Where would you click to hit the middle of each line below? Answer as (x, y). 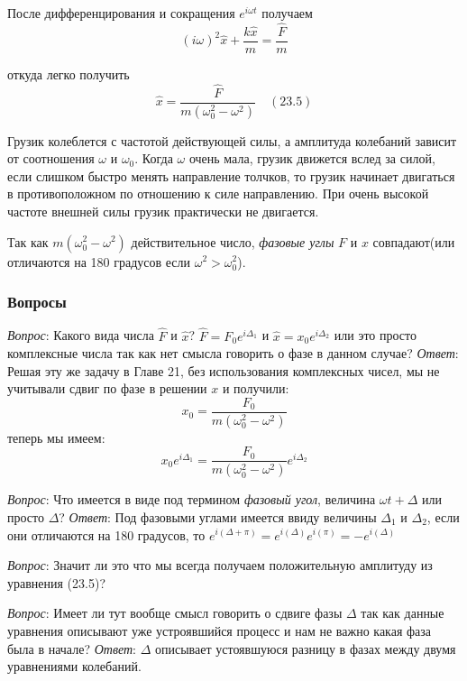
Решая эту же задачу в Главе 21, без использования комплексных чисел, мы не (224, 370)
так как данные (403, 613)
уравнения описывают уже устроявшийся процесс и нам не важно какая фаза (220, 630)
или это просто (375, 335)
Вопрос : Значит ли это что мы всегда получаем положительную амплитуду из (220, 565)
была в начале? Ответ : (72, 648)
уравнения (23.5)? (57, 582)
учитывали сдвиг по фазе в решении (107, 388)
